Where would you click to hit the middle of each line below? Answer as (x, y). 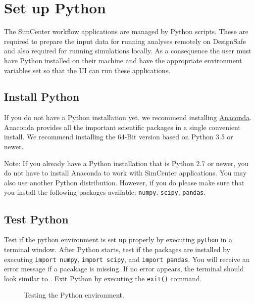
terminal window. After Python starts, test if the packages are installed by (117, 249)
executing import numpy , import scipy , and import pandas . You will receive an (127, 259)
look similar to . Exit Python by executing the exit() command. (103, 278)
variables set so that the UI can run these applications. (87, 70)
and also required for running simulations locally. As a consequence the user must (128, 51)
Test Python (36, 219)
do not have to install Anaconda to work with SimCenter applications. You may (125, 173)
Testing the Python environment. (74, 295)
